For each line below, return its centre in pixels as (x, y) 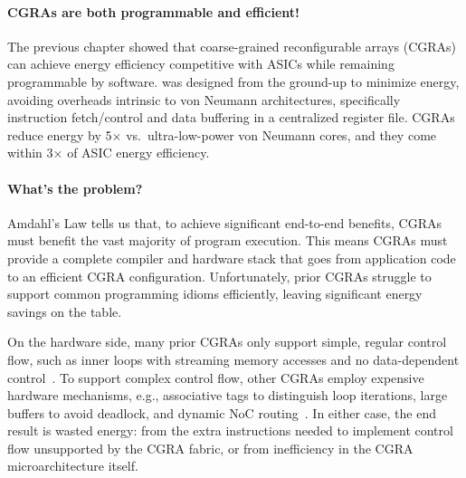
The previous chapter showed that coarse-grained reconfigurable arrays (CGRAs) (232, 46)
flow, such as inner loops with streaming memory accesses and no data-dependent (233, 359)
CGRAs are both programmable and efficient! (153, 11)
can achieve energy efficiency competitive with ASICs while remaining (201, 64)
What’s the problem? (75, 188)
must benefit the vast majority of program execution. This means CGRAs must (228, 240)
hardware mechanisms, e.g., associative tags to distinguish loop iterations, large (228, 395)
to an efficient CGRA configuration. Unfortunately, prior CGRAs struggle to (219, 276)
